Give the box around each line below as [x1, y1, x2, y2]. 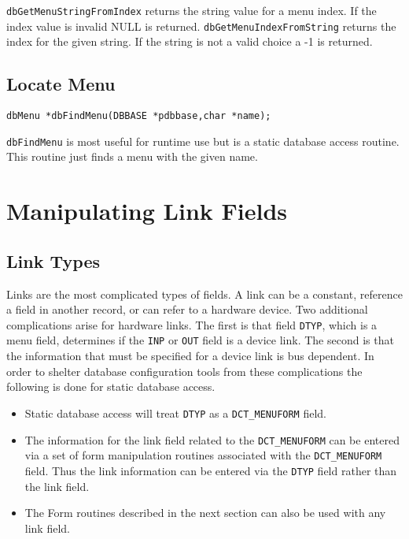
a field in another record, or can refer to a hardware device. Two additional [6, 301, 368, 318]
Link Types [6, 248, 101, 273]
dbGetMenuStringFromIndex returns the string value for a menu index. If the [6, 2, 377, 18]
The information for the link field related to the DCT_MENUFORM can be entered [24, 431, 400, 448]
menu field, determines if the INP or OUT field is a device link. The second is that [6, 332, 394, 348]
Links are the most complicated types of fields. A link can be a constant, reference [6, 285, 403, 302]
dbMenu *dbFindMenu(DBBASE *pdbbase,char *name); [6, 110, 271, 122]
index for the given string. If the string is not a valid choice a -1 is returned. [6, 33, 373, 50]
